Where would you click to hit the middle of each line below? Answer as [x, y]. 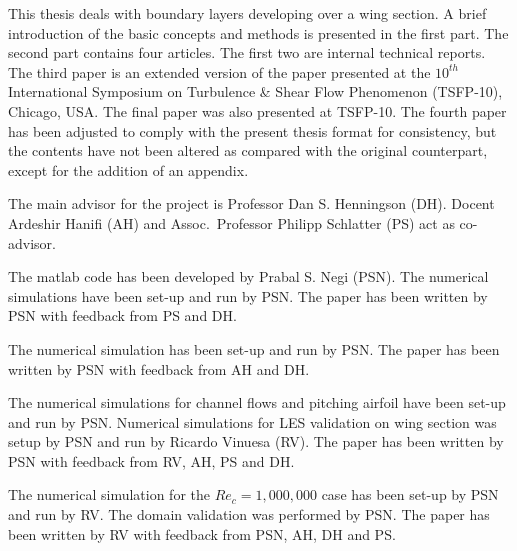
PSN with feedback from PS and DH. [122, 315]
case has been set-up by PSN [410, 494]
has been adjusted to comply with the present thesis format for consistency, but [252, 130]
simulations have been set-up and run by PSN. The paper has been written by [248, 295]
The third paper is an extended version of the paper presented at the [219, 71]
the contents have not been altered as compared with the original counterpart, [248, 150]
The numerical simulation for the [109, 494]
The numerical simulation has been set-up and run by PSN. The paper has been [254, 348]
